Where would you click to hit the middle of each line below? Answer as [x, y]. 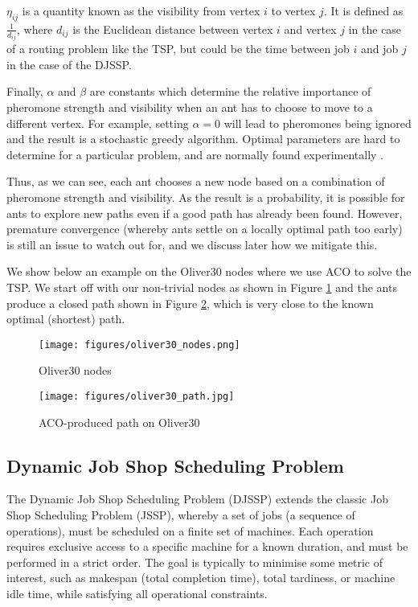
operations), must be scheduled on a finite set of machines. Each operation [190, 530]
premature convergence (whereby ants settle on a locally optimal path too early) [205, 229]
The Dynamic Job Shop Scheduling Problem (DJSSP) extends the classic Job [197, 499]
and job [380, 49]
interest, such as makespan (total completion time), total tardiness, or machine [201, 578]
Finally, [25, 91]
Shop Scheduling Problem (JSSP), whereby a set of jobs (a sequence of [181, 515]
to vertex [293, 10]
